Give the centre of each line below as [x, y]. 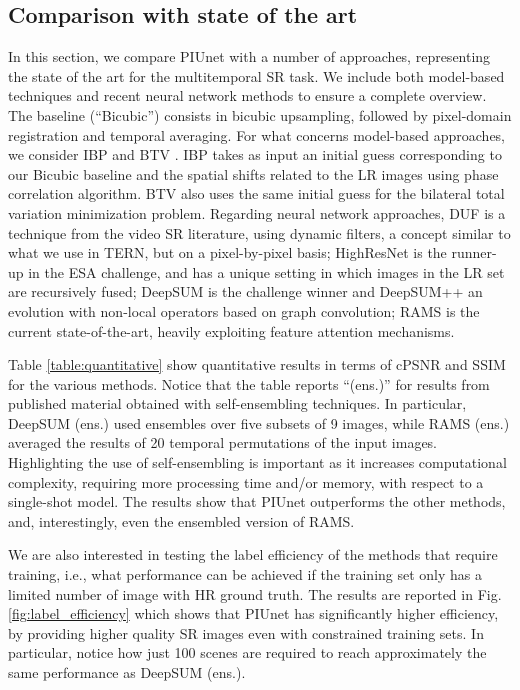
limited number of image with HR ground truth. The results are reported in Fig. [255, 593]
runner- [474, 252]
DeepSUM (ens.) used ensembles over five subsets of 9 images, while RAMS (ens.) [259, 422]
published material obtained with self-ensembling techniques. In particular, [237, 403]
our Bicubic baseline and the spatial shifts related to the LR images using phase [253, 173]
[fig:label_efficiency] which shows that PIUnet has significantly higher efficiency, [253, 613]
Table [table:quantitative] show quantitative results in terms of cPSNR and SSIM [257, 364]
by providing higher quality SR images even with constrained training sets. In [246, 632]
